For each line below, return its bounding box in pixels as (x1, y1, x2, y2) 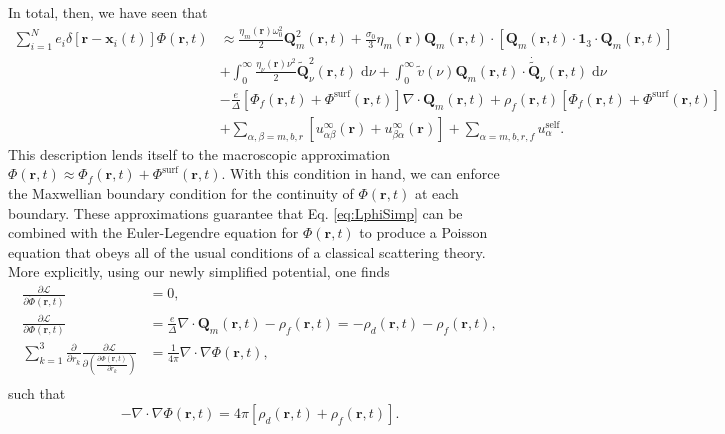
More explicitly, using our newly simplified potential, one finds (8, 261, 390, 282)
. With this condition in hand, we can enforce (221, 163, 500, 184)
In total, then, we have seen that (8, 2, 208, 22)
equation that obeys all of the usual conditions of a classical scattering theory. (8, 241, 486, 262)
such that (8, 383, 66, 404)
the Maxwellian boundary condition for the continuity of (8, 182, 354, 203)
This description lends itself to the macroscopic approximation (8, 143, 391, 164)
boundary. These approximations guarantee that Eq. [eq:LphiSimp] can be (8, 202, 463, 223)
